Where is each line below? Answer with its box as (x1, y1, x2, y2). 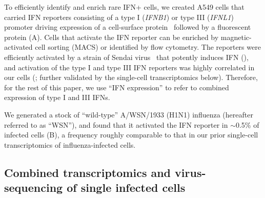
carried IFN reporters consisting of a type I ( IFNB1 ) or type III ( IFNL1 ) (4, 11, 234, 22)
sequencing (4, 180, 63, 195)
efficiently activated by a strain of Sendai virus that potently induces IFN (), (4, 51, 249, 62)
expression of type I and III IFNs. (4, 92, 110, 103)
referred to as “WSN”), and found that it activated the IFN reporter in (4, 119, 228, 130)
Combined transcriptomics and (4, 164, 171, 180)
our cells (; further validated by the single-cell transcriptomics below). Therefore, (4, 72, 258, 83)
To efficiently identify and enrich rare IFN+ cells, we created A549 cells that (4, 2, 244, 12)
